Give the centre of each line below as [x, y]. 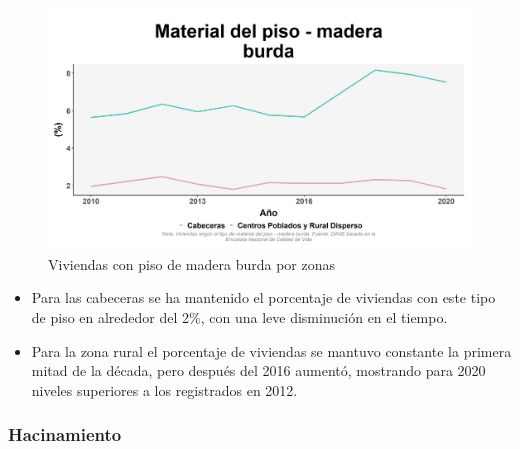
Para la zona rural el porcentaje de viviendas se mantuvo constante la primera [271, 350]
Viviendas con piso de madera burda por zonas [191, 263]
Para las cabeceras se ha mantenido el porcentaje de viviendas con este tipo [263, 297]
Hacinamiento [65, 434]
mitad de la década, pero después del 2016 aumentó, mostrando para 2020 [258, 370]
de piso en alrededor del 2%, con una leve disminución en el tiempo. [239, 317]
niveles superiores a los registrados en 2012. [164, 389]
